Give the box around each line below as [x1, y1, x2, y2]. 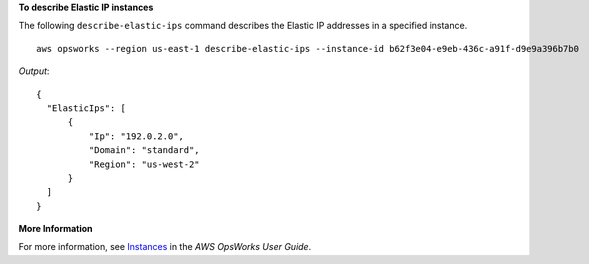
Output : [18, 65, 50, 77]
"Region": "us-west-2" [88, 158, 200, 170]
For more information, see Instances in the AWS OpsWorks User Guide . [18, 241, 312, 253]
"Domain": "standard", [88, 145, 200, 156]
